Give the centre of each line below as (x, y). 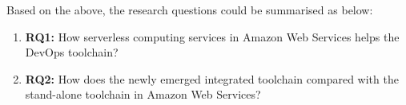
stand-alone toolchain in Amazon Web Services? (143, 94)
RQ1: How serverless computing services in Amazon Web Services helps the (212, 36)
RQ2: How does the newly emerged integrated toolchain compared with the (212, 78)
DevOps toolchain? (72, 52)
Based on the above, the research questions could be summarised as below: (190, 10)
